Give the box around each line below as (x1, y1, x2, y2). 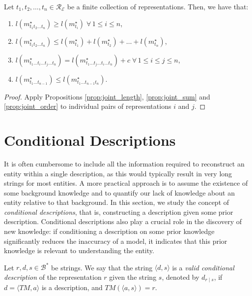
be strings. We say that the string (51, 262, 153, 272)
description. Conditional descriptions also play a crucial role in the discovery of (4, 216, 242, 227)
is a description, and (41, 282, 103, 293)
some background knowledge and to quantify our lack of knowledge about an (4, 187, 235, 197)
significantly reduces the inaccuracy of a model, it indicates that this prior (4, 235, 227, 246)
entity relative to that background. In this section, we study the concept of (4, 197, 229, 207)
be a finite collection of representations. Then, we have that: (67, 1, 249, 11)
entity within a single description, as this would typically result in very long (4, 168, 232, 178)
